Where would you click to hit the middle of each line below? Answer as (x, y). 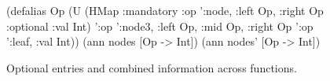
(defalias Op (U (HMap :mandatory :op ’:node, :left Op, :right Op (165, 10)
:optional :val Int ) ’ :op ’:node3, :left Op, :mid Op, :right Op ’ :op (160, 26)
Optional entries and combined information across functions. (152, 67)
